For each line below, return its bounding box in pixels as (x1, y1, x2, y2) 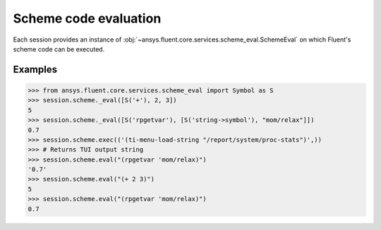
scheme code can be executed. (13, 44, 105, 53)
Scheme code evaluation (13, 11, 162, 26)
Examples (13, 63, 58, 75)
